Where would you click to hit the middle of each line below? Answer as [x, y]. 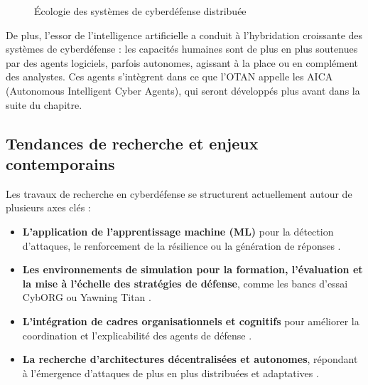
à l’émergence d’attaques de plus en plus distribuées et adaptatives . [171, 373]
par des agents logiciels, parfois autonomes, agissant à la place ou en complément [182, 62]
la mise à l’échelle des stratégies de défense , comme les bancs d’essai [185, 283]
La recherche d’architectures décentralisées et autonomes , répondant [190, 359]
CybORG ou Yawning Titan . [87, 297]
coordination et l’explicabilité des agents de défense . [137, 335]
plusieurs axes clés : [48, 207]
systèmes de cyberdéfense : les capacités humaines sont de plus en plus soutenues [182, 49]
